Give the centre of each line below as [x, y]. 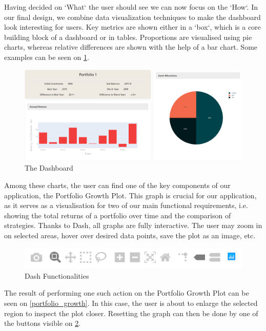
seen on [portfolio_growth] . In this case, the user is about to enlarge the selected [131, 303]
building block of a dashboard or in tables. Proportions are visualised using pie [128, 37]
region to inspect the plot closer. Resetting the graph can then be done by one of [131, 313]
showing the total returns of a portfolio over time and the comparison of [118, 215]
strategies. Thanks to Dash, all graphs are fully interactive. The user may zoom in [133, 225]
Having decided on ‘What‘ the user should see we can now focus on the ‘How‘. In [131, 7]
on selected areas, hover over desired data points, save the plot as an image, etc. [130, 235]
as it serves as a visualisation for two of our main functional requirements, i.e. [126, 205]
